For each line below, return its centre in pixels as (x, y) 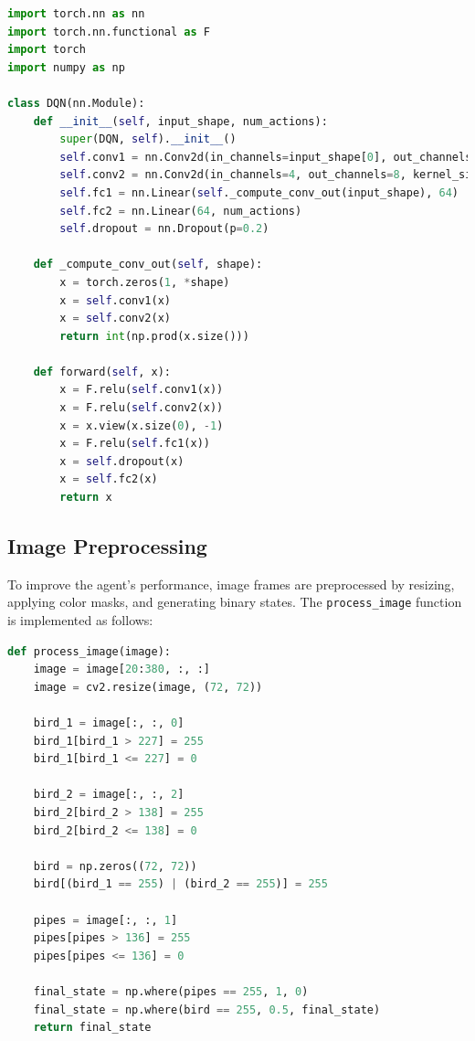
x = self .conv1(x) (116, 300)
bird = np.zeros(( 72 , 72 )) (115, 866)
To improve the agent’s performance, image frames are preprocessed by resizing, (231, 584)
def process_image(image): (89, 651)
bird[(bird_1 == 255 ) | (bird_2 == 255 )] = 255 (180, 884)
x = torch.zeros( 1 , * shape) (145, 282)
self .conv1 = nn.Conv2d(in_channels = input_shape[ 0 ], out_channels (266, 157)
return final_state (92, 1028)
